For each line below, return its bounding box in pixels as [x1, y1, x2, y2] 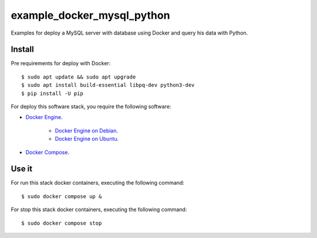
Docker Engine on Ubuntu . [55, 135, 119, 142]
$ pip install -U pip [21, 90, 83, 97]
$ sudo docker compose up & [21, 193, 102, 199]
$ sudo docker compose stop [21, 220, 102, 226]
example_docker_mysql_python [11, 9, 170, 22]
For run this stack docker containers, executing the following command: [11, 179, 185, 186]
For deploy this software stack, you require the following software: [11, 103, 171, 110]
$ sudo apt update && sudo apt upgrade [21, 73, 136, 80]
